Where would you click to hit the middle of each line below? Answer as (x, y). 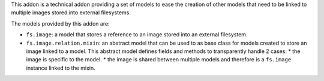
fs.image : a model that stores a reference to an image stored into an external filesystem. (137, 35)
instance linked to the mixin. (61, 68)
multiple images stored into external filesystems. (71, 13)
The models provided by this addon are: (61, 23)
